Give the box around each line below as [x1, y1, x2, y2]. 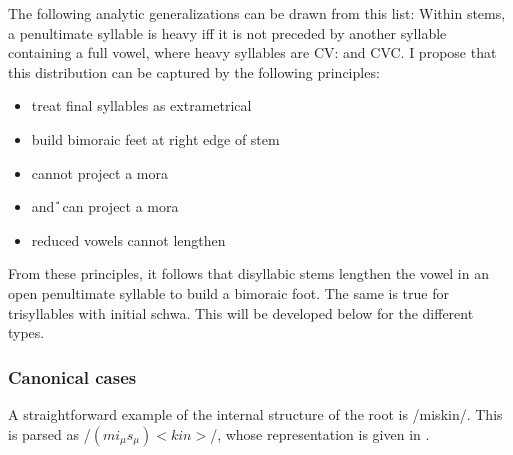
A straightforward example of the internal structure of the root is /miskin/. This [8, 403, 503, 424]
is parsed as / [8, 423, 91, 444]
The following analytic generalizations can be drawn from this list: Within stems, [8, 3, 506, 23]
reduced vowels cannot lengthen [31, 229, 226, 250]
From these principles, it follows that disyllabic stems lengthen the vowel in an [8, 263, 489, 284]
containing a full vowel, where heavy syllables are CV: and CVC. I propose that [8, 42, 497, 63]
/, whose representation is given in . [210, 423, 430, 444]
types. [8, 322, 45, 343]
